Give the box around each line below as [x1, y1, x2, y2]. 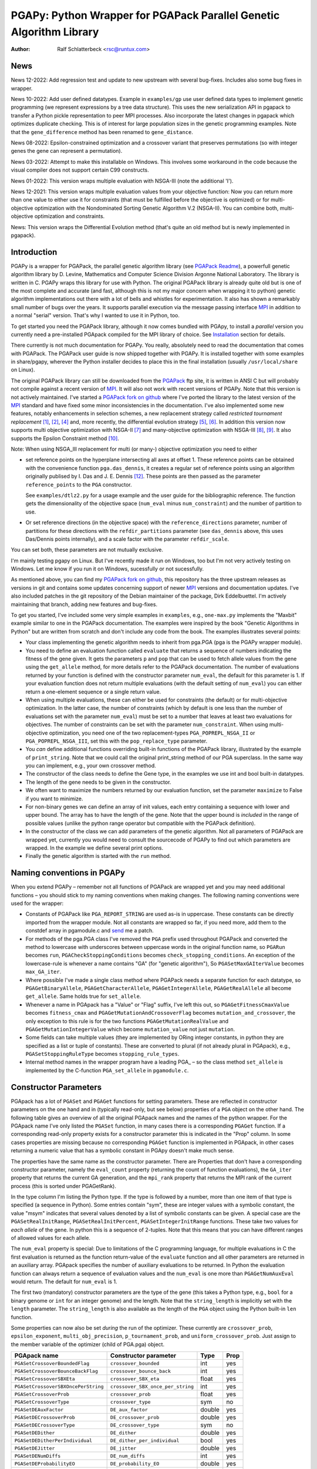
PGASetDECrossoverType [14, 1422, 76, 1428]
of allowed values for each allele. [11, 1235, 91, 1242]
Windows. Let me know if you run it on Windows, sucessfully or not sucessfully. [11, 565, 204, 572]
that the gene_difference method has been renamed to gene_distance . [11, 128, 194, 135]
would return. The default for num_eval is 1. [11, 1278, 117, 1285]
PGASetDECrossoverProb [14, 1414, 76, 1420]
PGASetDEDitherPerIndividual [14, 1437, 93, 1444]
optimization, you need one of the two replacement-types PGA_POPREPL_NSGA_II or [49, 729, 255, 736]
